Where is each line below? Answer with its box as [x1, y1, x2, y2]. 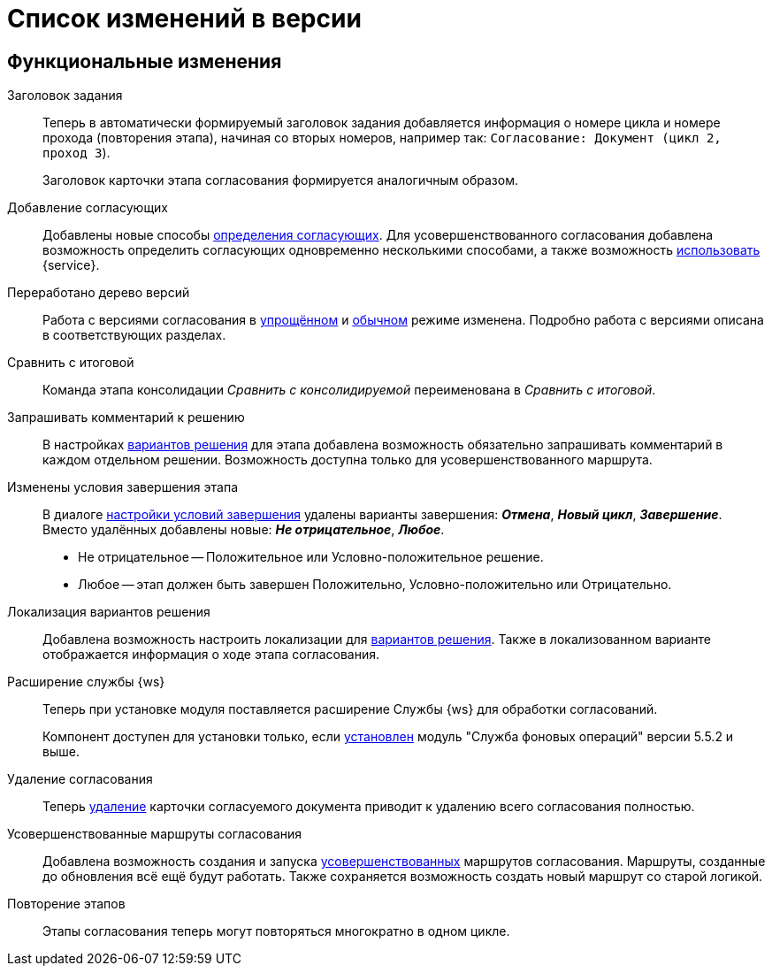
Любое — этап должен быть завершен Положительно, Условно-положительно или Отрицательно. [78, 577, 672, 593]
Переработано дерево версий [7, 285, 190, 301]
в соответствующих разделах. [42, 327, 226, 343]
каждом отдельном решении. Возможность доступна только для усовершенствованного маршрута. [42, 452, 653, 468]
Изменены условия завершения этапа [7, 479, 238, 495]
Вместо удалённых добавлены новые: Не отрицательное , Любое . [42, 522, 445, 538]
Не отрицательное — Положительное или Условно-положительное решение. [78, 549, 544, 565]
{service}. [42, 257, 100, 273]
